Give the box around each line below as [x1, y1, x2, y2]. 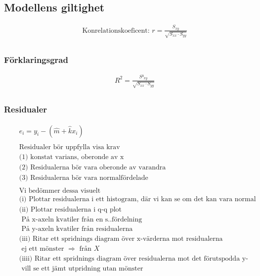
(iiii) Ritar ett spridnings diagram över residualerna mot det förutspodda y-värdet [19, 255, 248, 263]
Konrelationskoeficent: [82, 27, 150, 34]
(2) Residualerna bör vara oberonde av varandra [19, 164, 166, 171]
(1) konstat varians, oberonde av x [19, 153, 124, 161]
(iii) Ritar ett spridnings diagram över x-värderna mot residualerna [19, 235, 223, 242]
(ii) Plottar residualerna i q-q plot [19, 206, 122, 213]
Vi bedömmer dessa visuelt [19, 187, 101, 194]
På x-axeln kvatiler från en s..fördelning [21, 216, 142, 223]
